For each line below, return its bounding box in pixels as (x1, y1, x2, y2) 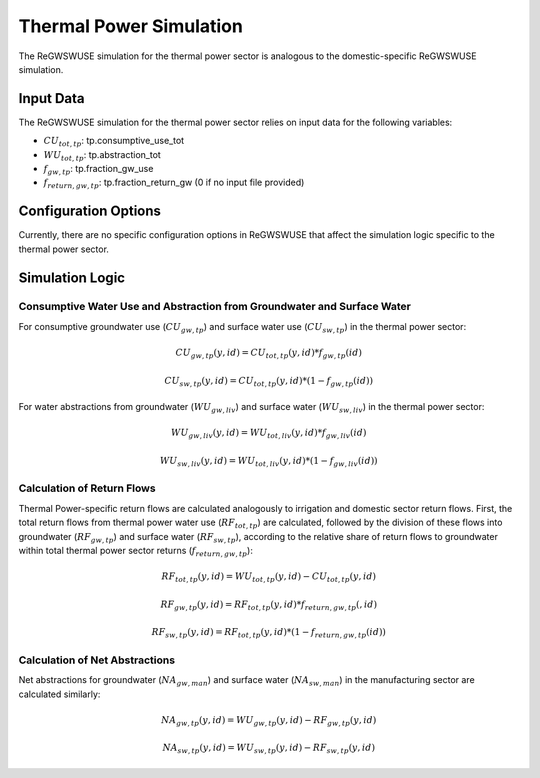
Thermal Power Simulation (18, 15, 244, 37)
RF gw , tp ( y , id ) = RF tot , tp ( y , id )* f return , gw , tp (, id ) (160, 598, 378, 612)
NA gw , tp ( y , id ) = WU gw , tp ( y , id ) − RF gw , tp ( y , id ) (161, 714, 377, 728)
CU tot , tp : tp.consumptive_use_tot (43, 135, 185, 149)
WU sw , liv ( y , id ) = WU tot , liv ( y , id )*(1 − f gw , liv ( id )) (159, 455, 379, 469)
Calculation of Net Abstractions (18, 653, 175, 667)
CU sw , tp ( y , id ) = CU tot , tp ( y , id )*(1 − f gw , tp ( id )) (164, 375, 374, 389)
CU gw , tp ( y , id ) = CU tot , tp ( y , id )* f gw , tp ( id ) (175, 347, 362, 360)
